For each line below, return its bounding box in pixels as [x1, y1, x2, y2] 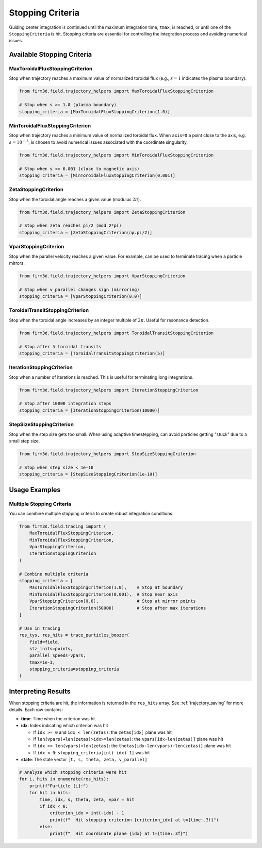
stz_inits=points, [29, 646, 73, 651]
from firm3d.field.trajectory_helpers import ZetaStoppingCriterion [19, 209, 186, 215]
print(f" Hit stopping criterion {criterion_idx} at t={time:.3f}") [49, 817, 219, 823]
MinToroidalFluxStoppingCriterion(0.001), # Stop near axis [29, 592, 178, 597]
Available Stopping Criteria [9, 51, 92, 59]
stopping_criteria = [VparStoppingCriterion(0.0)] [19, 294, 143, 299]
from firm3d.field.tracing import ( [19, 524, 107, 529]
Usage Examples [9, 486, 61, 494]
